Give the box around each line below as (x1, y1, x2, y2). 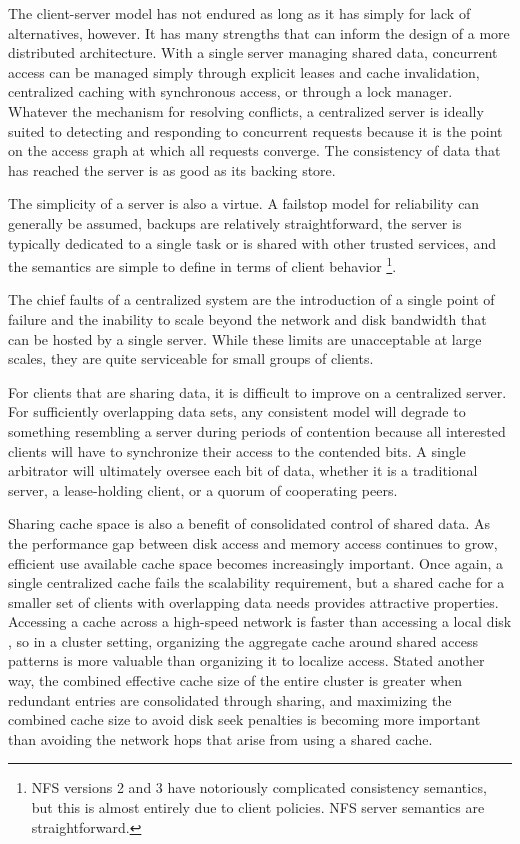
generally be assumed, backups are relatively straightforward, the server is (8, 212, 462, 233)
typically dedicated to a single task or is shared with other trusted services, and (8, 232, 496, 253)
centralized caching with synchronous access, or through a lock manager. (8, 81, 453, 102)
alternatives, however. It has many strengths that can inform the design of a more (8, 22, 510, 43)
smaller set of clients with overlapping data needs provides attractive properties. (8, 591, 499, 612)
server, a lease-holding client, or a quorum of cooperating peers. (8, 479, 398, 500)
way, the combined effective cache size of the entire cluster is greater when (8, 670, 463, 691)
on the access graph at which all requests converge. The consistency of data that (8, 140, 501, 161)
